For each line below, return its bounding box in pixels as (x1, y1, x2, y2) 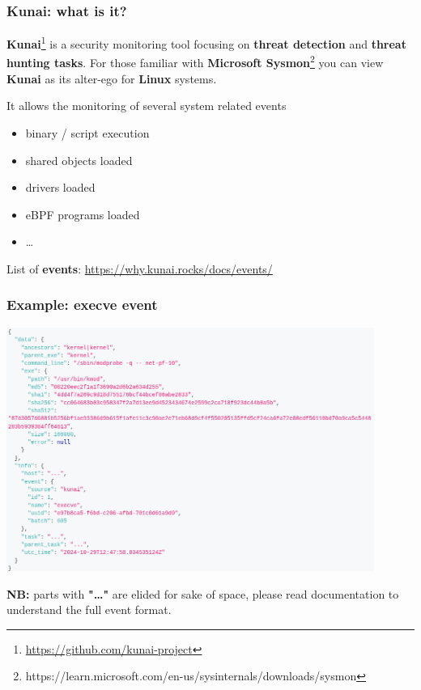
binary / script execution (25, 124, 150, 141)
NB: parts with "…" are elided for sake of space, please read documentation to (6, 585, 399, 602)
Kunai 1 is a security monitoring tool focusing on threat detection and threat (6, 33, 406, 52)
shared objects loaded (25, 151, 133, 168)
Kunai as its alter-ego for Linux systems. (6, 70, 217, 87)
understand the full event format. (6, 601, 172, 618)
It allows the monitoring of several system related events (6, 97, 287, 114)
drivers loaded (25, 179, 96, 196)
